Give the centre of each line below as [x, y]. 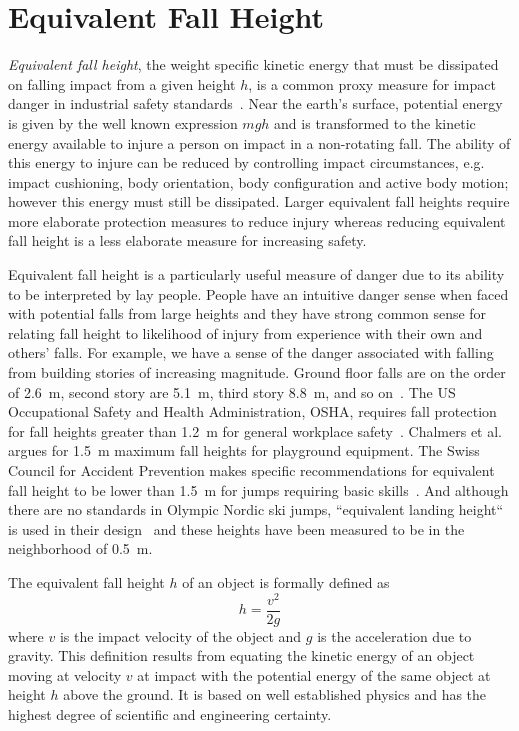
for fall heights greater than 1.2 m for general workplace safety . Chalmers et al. [255, 430]
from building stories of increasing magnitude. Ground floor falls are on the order [257, 372]
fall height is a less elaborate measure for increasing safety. [187, 240]
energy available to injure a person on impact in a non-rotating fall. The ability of [259, 142]
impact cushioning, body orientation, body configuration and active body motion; [258, 181]
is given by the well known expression [123, 122]
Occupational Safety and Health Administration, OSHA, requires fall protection [252, 411]
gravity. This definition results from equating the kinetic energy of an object [241, 655]
